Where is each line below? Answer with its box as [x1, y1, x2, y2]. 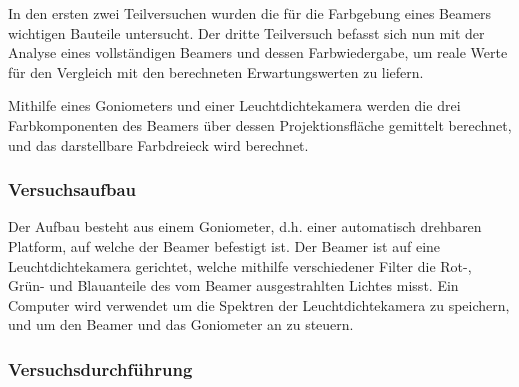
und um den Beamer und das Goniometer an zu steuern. [8, 314, 354, 335]
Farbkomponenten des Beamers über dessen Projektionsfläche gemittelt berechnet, [8, 114, 512, 135]
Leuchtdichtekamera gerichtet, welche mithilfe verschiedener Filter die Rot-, [8, 255, 472, 276]
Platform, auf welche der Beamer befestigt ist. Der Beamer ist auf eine [8, 235, 441, 256]
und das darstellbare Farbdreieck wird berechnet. [8, 134, 309, 155]
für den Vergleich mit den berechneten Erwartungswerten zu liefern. [8, 61, 424, 82]
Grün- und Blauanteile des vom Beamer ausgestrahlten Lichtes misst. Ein [8, 275, 459, 296]
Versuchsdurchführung [8, 356, 193, 381]
